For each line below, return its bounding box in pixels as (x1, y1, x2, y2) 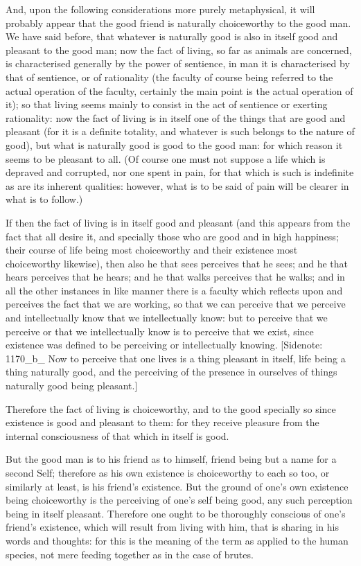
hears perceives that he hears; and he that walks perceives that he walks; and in (6, 269, 345, 284)
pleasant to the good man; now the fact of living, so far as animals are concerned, (6, 42, 352, 57)
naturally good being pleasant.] (6, 378, 138, 393)
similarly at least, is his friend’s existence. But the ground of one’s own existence (6, 479, 349, 493)
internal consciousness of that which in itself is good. (6, 428, 229, 443)
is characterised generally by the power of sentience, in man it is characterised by (6, 56, 350, 71)
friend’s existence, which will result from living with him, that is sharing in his (6, 520, 339, 534)
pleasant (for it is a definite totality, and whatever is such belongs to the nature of (6, 124, 355, 139)
